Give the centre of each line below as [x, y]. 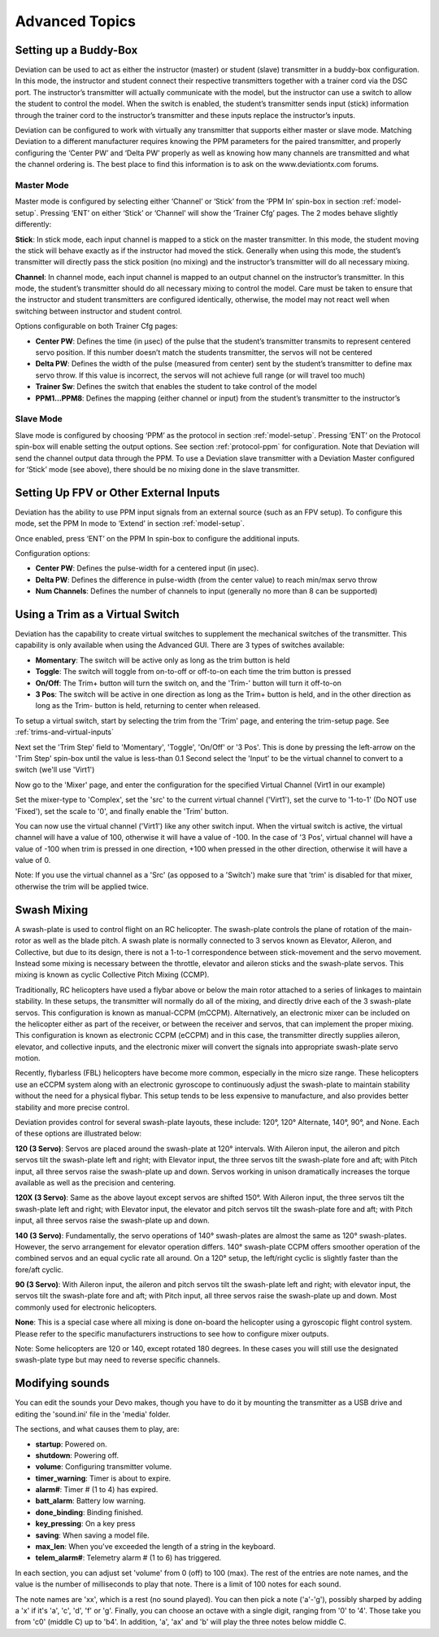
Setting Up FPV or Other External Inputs [117, 492]
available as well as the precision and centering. [96, 1182]
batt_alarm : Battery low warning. [91, 1501]
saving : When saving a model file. [92, 1535]
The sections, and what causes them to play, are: [97, 1429]
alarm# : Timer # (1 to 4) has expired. [97, 1490]
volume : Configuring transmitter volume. [104, 1467]
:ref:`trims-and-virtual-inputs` [64, 732]
